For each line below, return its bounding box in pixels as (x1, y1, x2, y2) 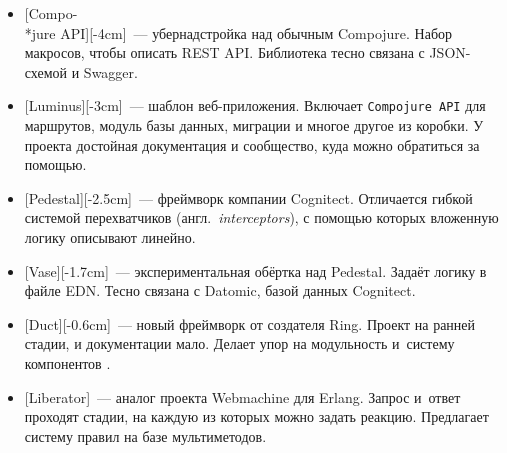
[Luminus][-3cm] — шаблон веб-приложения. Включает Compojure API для (24, 95, 486, 116)
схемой (24, 61, 68, 82)
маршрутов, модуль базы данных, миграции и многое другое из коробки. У (24, 115, 484, 136)
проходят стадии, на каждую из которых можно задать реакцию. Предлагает (24, 406, 489, 427)
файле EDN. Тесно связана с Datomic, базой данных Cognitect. (24, 280, 416, 301)
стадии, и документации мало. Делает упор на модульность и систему (24, 333, 455, 354)
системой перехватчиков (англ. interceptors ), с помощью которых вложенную (24, 207, 499, 228)
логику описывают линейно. (24, 227, 196, 247)
